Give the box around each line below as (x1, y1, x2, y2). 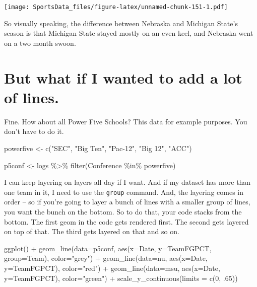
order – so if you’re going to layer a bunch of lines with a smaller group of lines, (4, 196, 250, 207)
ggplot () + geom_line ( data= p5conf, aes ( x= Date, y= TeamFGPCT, (4, 243, 212, 253)
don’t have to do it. (4, 126, 64, 136)
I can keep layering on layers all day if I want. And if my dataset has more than (4, 177, 251, 187)
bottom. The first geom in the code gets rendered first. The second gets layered (4, 216, 249, 227)
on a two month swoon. (4, 37, 76, 48)
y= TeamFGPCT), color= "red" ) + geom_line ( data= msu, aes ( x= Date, (4, 262, 220, 273)
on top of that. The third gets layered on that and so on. (4, 226, 179, 237)
